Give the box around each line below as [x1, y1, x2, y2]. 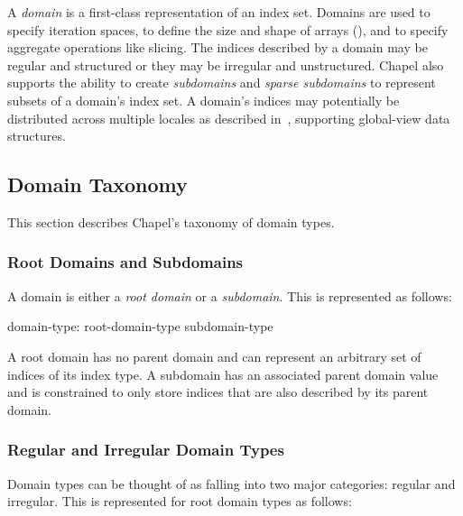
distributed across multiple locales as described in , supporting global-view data [7, 108, 450, 127]
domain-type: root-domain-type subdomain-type [7, 317, 273, 336]
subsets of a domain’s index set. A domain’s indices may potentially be [7, 90, 400, 109]
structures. [7, 126, 66, 145]
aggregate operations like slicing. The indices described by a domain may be [7, 38, 428, 57]
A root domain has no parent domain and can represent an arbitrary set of [7, 346, 421, 365]
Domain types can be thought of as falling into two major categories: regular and [7, 474, 456, 493]
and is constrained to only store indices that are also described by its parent [7, 382, 429, 401]
